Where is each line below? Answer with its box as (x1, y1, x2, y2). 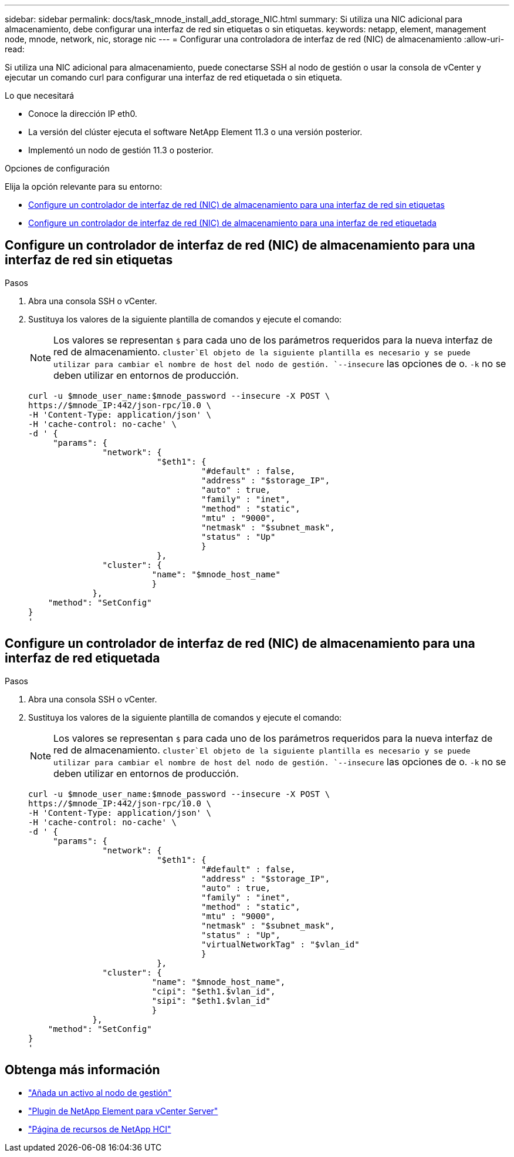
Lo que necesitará (5, 90, 75, 100)
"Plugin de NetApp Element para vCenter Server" (28, 1105, 218, 1116)
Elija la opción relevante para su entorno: (5, 181, 163, 191)
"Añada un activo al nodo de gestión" (28, 1087, 172, 1098)
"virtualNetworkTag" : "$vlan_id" (201, 939, 360, 949)
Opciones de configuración (5, 163, 110, 173)
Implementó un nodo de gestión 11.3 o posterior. (28, 145, 214, 155)
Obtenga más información (5, 1062, 160, 1078)
